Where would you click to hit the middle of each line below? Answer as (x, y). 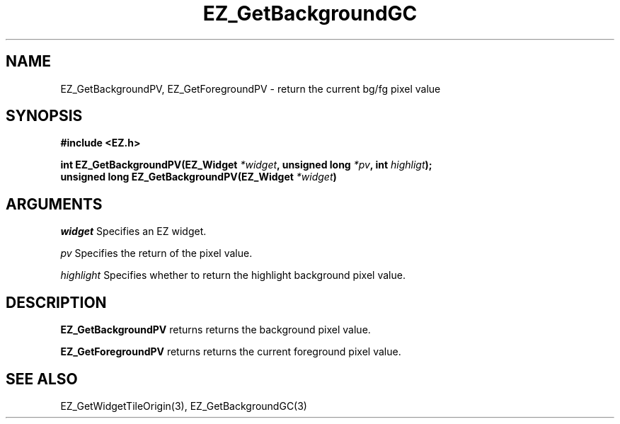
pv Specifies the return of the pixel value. (156, 253)
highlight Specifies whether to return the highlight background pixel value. (233, 275)
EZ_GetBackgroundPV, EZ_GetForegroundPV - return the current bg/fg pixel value (251, 88)
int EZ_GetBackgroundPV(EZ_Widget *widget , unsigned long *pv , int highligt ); (246, 165)
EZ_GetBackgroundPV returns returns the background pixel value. (216, 330)
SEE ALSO (42, 379)
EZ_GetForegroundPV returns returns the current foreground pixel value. (231, 352)
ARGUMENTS (54, 204)
